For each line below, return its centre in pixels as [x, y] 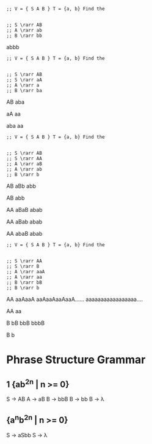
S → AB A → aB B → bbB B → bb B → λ [56, 399]
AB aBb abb [21, 186]
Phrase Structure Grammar [76, 360]
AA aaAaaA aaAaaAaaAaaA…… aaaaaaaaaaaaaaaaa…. [75, 299]
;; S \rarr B [23, 267]
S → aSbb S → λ [27, 435]
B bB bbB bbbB [25, 323]
